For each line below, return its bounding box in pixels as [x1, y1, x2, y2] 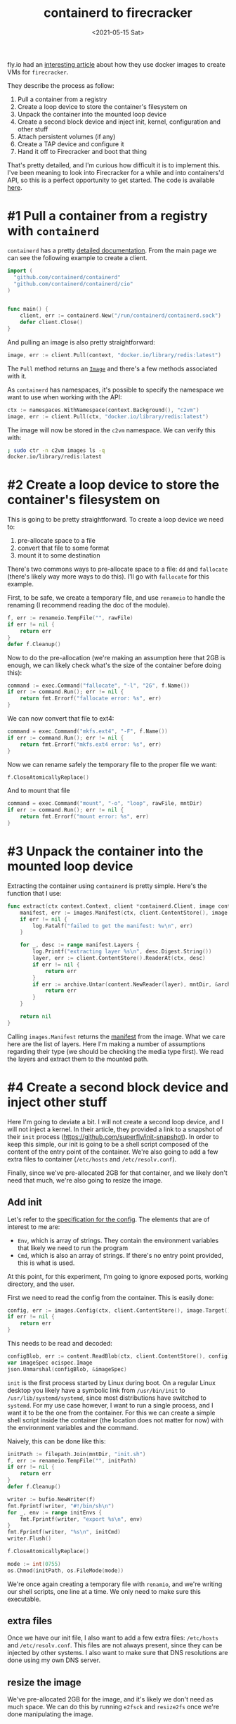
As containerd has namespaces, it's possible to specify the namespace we [7, 385, 224, 394]
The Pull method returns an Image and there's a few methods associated [7, 364, 218, 373]
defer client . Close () [20, 319, 83, 326]
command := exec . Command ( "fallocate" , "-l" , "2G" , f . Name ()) [7, 682, 190, 689]
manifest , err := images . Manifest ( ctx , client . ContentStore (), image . [20, 909, 231, 916]
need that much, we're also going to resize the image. [7, 1176, 163, 1184]
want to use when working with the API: [7, 392, 122, 401]
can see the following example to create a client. [7, 253, 147, 262]
